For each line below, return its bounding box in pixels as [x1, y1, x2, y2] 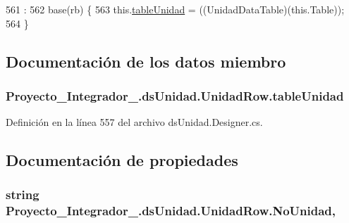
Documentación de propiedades [6, 149, 238, 171]
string [6, 186, 39, 203]
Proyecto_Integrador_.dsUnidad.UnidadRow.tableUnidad [6, 87, 344, 104]
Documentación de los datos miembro [6, 50, 286, 72]
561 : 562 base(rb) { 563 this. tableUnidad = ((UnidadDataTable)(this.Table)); [6, 2, 345, 16]
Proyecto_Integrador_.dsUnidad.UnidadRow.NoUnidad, [6, 202, 336, 219]
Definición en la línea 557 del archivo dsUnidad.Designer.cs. [6, 115, 263, 129]
